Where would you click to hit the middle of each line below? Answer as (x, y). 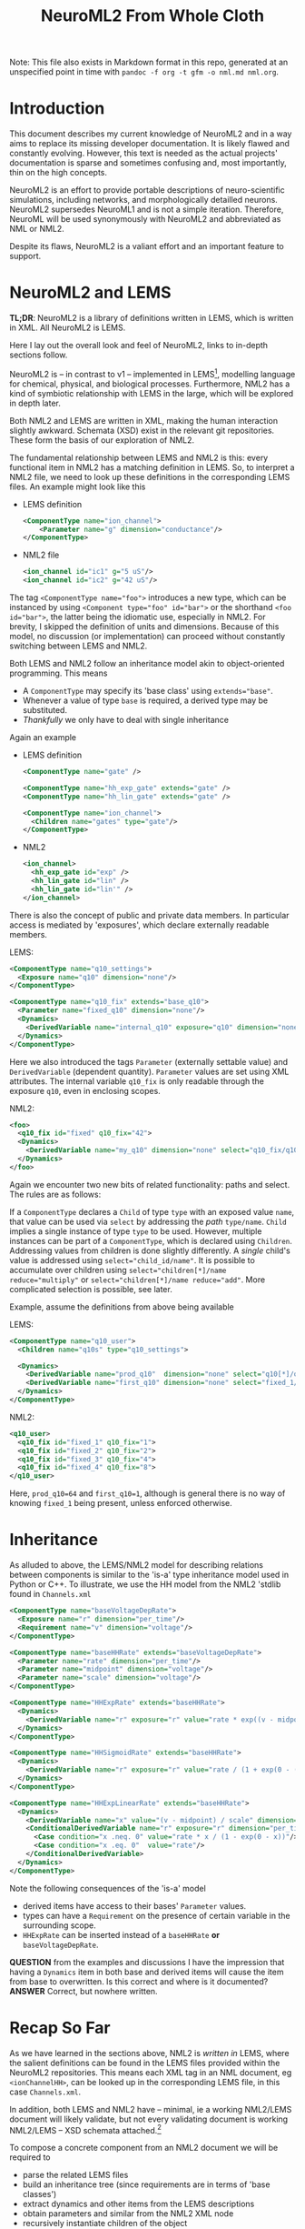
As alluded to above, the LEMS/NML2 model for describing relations (137, 1565)
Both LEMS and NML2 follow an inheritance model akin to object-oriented (147, 664)
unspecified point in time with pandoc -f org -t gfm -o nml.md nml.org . (144, 72)
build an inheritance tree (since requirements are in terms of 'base (146, 2184)
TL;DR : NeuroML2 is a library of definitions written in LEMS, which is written (152, 318)
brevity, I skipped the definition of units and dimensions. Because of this (144, 627)
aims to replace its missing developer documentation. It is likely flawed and (150, 144)
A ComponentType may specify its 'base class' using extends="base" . (148, 691)
